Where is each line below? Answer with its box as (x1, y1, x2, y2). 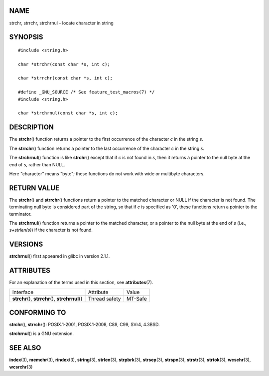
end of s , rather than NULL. (9, 161, 65, 167)
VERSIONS (9, 240, 43, 249)
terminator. (9, 211, 32, 217)
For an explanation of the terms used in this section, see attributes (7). (9, 280, 153, 286)
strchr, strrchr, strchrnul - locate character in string (9, 20, 114, 26)
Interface (12, 289, 34, 296)
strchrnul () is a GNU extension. (9, 331, 74, 337)
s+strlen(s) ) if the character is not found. (9, 227, 93, 233)
